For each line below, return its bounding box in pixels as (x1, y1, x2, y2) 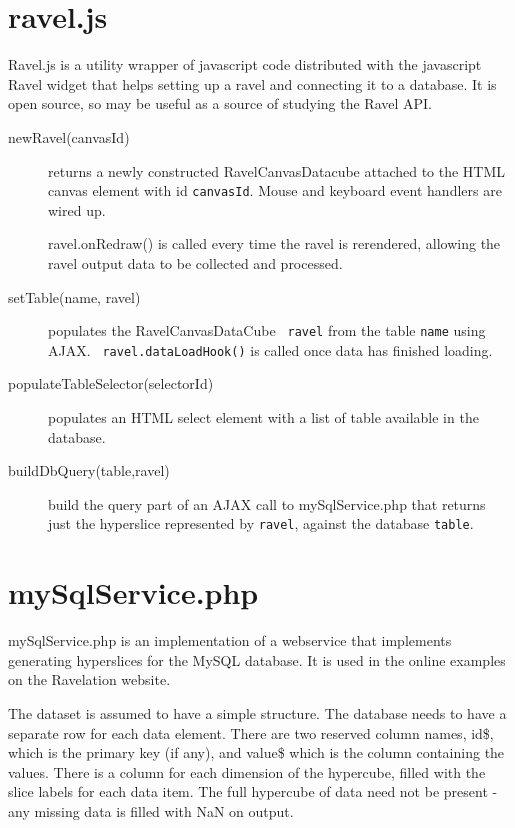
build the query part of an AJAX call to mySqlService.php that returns (48, 493, 486, 514)
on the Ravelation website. (8, 669, 171, 690)
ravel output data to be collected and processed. (48, 252, 343, 273)
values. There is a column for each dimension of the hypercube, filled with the (8, 761, 486, 782)
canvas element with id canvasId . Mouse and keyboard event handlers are (48, 180, 502, 201)
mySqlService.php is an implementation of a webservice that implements (8, 630, 452, 651)
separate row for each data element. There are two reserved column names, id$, (8, 722, 494, 743)
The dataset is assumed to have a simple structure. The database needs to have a (8, 702, 507, 723)
